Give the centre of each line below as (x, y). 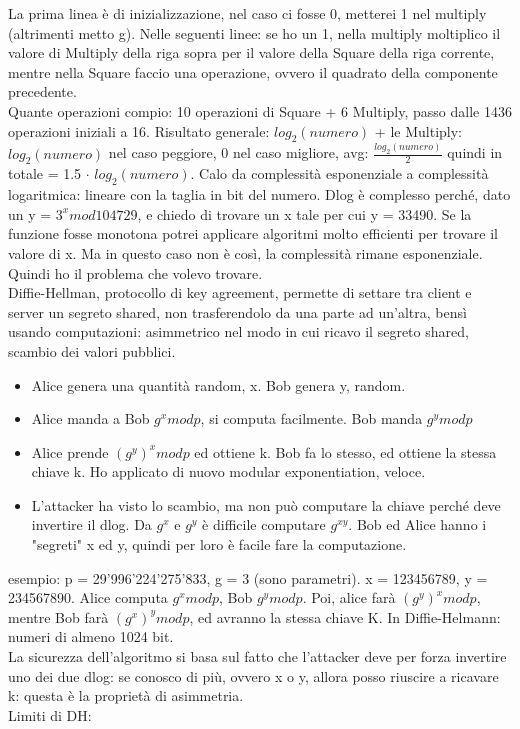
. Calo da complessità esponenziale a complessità (339, 173)
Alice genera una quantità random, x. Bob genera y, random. (218, 384)
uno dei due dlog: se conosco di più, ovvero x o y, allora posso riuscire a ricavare (253, 675)
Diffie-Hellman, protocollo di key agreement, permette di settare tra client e (240, 292)
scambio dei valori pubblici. (92, 350)
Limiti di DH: (50, 714)
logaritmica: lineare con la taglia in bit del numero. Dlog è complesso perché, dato (259, 194)
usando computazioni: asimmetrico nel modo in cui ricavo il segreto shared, (238, 331)
